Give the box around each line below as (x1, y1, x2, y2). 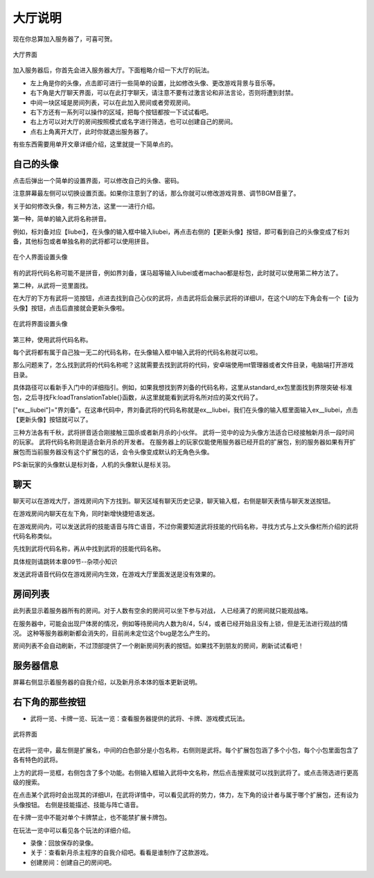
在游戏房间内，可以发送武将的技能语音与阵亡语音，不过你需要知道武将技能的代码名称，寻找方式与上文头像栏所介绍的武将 (12, 522, 359, 531)
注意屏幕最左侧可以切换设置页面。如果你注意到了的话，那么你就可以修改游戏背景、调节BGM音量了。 (12, 189, 301, 198)
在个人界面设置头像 (12, 253, 68, 261)
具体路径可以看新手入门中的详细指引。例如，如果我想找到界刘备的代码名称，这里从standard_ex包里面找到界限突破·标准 (12, 384, 353, 392)
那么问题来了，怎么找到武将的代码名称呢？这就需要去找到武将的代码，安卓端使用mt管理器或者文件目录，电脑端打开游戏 (12, 361, 354, 369)
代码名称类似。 (12, 532, 55, 540)
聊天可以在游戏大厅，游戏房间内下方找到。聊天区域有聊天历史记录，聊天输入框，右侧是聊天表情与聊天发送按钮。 (12, 497, 335, 505)
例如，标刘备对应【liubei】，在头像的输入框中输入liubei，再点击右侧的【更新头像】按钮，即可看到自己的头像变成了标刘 (12, 227, 350, 236)
